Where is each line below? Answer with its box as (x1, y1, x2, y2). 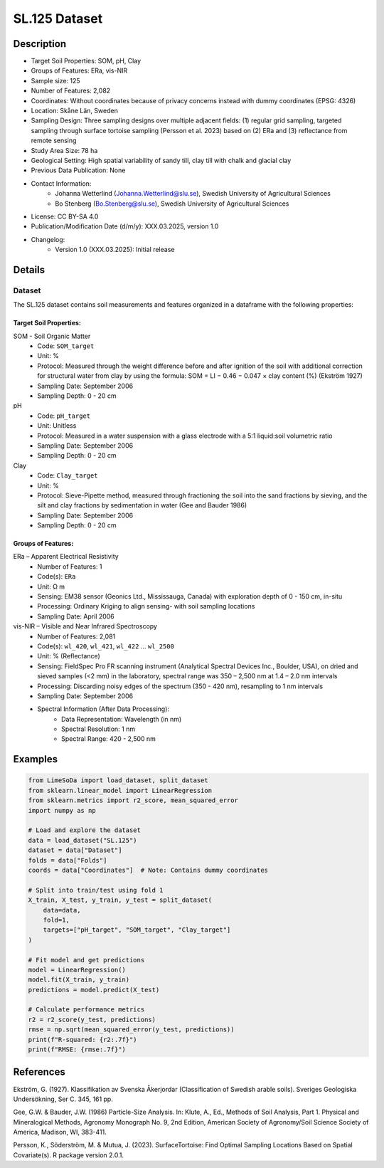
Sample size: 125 (31, 76, 81, 85)
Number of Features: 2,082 (31, 86, 111, 95)
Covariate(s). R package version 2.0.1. (13, 1150, 124, 1159)
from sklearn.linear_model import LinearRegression (28, 786, 213, 794)
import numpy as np (28, 806, 96, 814)
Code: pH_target (37, 411, 91, 420)
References (13, 1066, 65, 1078)
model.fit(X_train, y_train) (28, 976, 130, 984)
